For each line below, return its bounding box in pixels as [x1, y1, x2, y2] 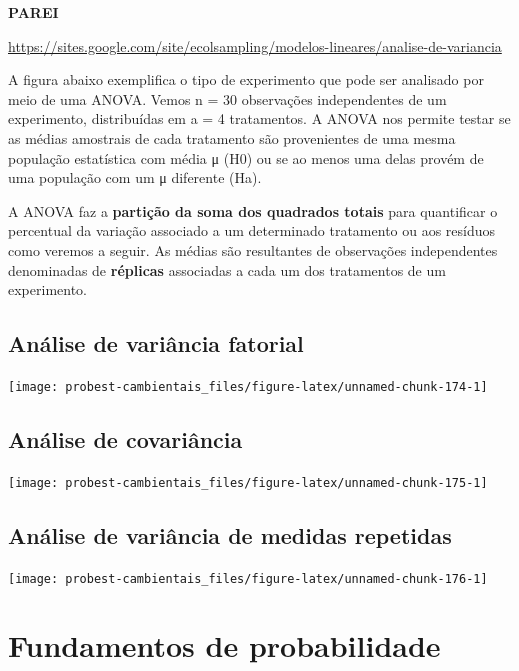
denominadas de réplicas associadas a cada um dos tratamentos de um [8, 259, 446, 280]
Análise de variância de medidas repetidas [8, 519, 452, 550]
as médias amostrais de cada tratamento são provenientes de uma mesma [8, 127, 456, 148]
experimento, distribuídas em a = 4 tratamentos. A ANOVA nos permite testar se [8, 108, 511, 129]
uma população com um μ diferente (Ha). [8, 167, 262, 188]
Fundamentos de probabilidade [8, 625, 441, 666]
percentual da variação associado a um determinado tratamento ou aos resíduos [8, 220, 496, 241]
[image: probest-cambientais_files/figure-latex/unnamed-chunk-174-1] [8, 379, 488, 394]
